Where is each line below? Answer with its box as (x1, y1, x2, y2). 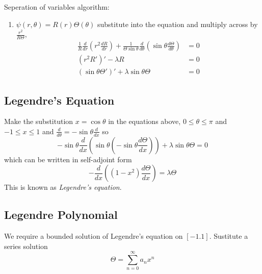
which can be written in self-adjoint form (4, 154, 132, 164)
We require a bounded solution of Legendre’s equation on (4, 231, 183, 241)
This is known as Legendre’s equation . (4, 182, 122, 192)
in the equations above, (108, 116, 181, 127)
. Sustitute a (209, 231, 248, 241)
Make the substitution (4, 116, 73, 127)
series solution (4, 240, 48, 251)
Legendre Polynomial (4, 207, 118, 222)
